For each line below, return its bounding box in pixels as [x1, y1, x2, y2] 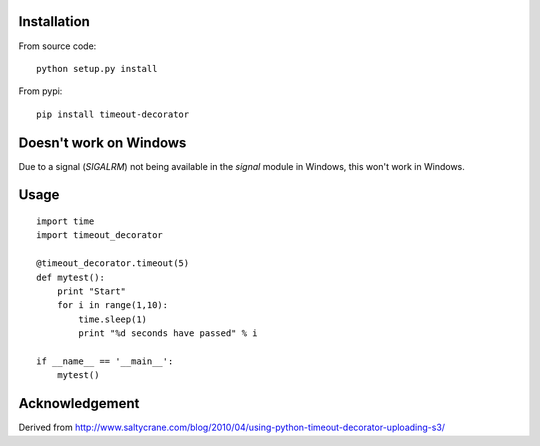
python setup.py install [36, 63, 158, 74]
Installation [18, 13, 90, 30]
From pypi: [18, 85, 63, 97]
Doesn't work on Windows [18, 134, 187, 151]
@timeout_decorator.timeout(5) [36, 258, 190, 269]
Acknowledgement [18, 395, 140, 412]
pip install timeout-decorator [36, 108, 190, 120]
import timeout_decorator [36, 230, 164, 241]
